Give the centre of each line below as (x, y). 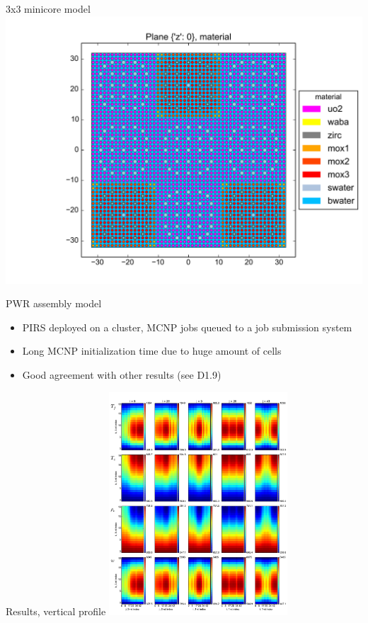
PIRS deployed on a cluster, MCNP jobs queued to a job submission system (187, 327)
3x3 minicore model (48, 8)
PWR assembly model (54, 303)
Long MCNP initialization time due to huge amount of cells (152, 351)
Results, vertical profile (56, 611)
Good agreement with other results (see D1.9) (122, 374)
